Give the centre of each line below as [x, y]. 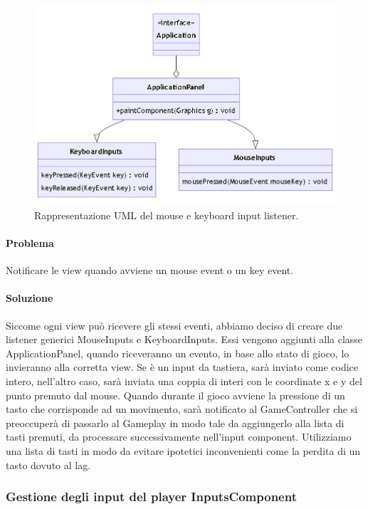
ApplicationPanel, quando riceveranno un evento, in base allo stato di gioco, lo [178, 353]
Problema [30, 243]
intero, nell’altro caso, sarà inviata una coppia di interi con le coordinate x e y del [184, 381]
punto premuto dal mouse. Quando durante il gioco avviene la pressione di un [175, 395]
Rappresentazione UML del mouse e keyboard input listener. [167, 215]
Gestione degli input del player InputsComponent [151, 497]
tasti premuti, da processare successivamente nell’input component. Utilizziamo [179, 437]
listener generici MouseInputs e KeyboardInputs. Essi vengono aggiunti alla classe [184, 339]
